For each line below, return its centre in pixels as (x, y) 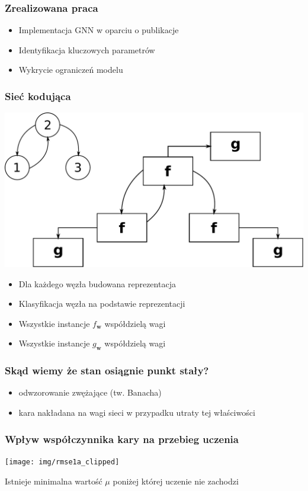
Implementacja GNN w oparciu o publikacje (99, 30)
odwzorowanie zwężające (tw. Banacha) (90, 392)
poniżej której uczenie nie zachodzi (176, 481)
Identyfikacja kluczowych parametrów (87, 49)
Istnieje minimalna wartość (54, 481)
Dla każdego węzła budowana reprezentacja (97, 283)
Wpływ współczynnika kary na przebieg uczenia (122, 439)
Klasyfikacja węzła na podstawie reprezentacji (102, 304)
